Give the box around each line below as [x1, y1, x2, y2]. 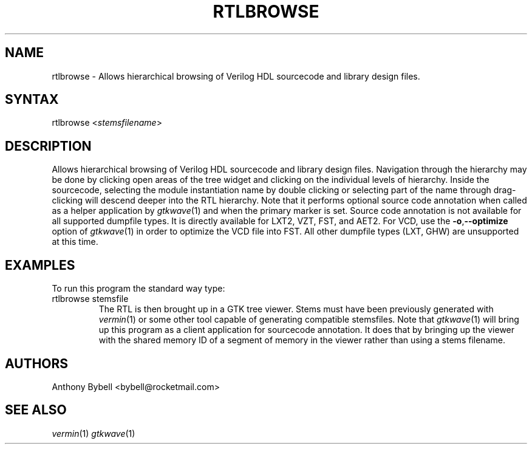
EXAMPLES [5, 257, 75, 273]
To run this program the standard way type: [52, 283, 225, 294]
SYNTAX [5, 92, 59, 108]
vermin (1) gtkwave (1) [52, 428, 135, 439]
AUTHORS [5, 355, 69, 371]
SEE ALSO [5, 402, 67, 418]
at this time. [52, 236, 98, 247]
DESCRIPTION [5, 138, 92, 154]
